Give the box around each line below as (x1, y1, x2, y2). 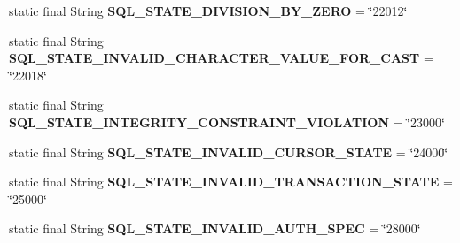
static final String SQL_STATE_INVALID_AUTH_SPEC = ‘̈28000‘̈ (9, 219, 421, 238)
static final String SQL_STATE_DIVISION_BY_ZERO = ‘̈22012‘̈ (9, 2, 408, 19)
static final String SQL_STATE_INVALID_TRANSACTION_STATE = (9, 172, 453, 191)
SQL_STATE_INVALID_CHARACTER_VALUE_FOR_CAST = (9, 49, 433, 67)
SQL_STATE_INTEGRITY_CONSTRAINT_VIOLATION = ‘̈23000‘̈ (9, 112, 446, 131)
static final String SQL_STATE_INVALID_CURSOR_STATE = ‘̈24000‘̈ (9, 142, 448, 161)
